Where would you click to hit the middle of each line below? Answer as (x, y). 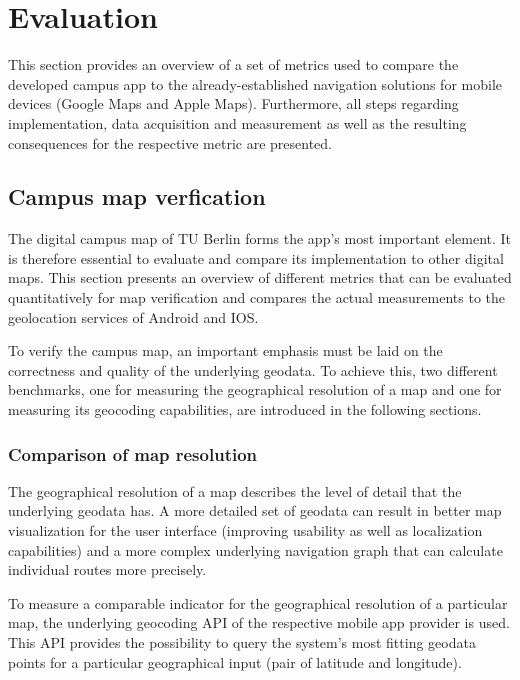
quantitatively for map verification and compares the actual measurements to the (256, 297)
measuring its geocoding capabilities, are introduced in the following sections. (245, 409)
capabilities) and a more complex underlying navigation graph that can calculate (255, 549)
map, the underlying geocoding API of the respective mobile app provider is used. (259, 622)
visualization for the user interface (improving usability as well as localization (245, 530)
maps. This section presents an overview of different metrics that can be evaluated (260, 277)
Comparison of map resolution (133, 453)
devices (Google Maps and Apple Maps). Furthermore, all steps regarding (233, 103)
